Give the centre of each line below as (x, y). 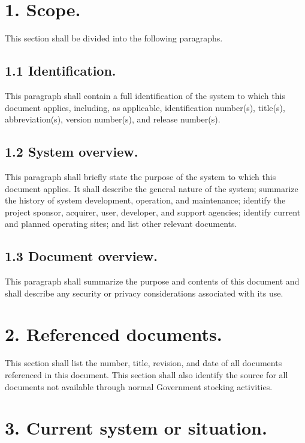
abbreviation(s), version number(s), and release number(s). (113, 119)
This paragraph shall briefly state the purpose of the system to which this (141, 176)
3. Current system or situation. (136, 428)
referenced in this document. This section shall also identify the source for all (147, 374)
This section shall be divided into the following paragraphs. (114, 38)
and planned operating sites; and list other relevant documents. (121, 224)
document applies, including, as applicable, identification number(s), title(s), (145, 107)
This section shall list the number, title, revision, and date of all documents (144, 363)
